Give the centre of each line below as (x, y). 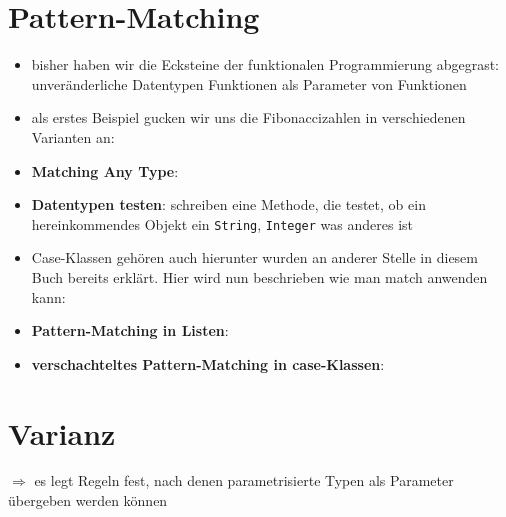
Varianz (62, 432)
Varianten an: (73, 136)
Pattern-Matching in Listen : (130, 330)
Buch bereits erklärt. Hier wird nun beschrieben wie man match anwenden (259, 276)
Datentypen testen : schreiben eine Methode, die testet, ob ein (228, 204)
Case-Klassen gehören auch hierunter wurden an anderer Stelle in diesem (254, 257)
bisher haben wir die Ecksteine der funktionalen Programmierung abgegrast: (265, 64)
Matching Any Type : (105, 170)
